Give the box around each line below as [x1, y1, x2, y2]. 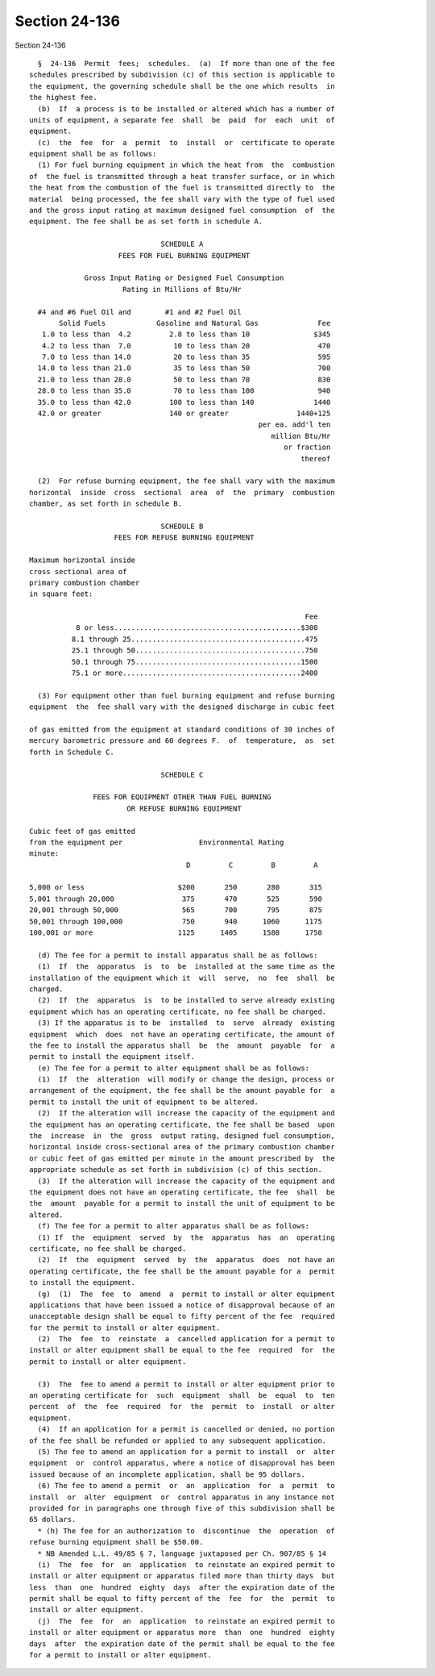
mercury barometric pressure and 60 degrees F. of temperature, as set [29, 736, 335, 745]
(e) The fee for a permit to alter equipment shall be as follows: [37, 1063, 310, 1073]
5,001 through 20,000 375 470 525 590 [29, 894, 322, 903]
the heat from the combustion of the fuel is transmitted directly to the [29, 183, 335, 193]
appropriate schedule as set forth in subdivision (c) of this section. [29, 1165, 322, 1174]
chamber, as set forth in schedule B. [29, 499, 183, 508]
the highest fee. [29, 93, 97, 102]
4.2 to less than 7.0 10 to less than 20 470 [41, 341, 331, 350]
